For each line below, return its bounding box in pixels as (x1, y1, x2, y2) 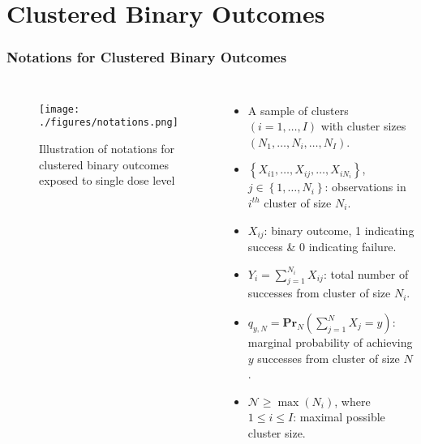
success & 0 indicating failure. (247, 238, 397, 255)
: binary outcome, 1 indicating (264, 221, 415, 238)
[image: (39, 103, 80, 115)
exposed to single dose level (39, 172, 175, 189)
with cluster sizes (320, 117, 406, 134)
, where (334, 392, 371, 409)
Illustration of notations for (39, 139, 175, 156)
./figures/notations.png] (39, 117, 178, 129)
